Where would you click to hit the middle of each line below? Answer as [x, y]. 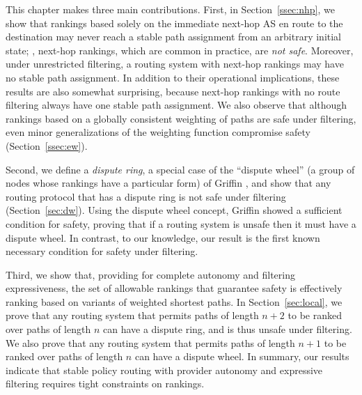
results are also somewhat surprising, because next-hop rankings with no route [173, 91]
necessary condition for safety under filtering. [102, 251]
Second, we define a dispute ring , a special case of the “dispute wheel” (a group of [180, 169]
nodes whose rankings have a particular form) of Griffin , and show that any [168, 183]
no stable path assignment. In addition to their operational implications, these [173, 77]
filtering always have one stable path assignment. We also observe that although [176, 105]
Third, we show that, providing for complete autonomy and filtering [150, 274]
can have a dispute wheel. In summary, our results [242, 356]
